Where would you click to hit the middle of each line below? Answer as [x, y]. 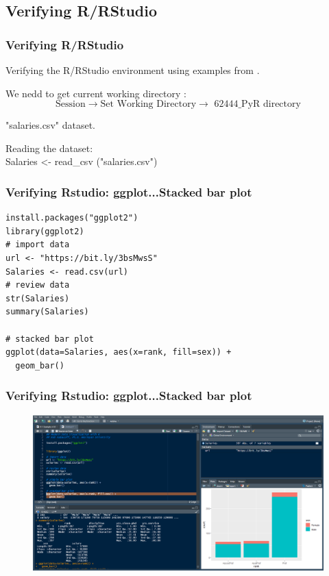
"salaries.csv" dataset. [50, 125]
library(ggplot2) [45, 231]
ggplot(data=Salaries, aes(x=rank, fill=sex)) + [119, 352]
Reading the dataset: [49, 148]
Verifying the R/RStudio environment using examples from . [133, 70]
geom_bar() [40, 365]
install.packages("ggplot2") [72, 218]
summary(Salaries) [47, 312]
